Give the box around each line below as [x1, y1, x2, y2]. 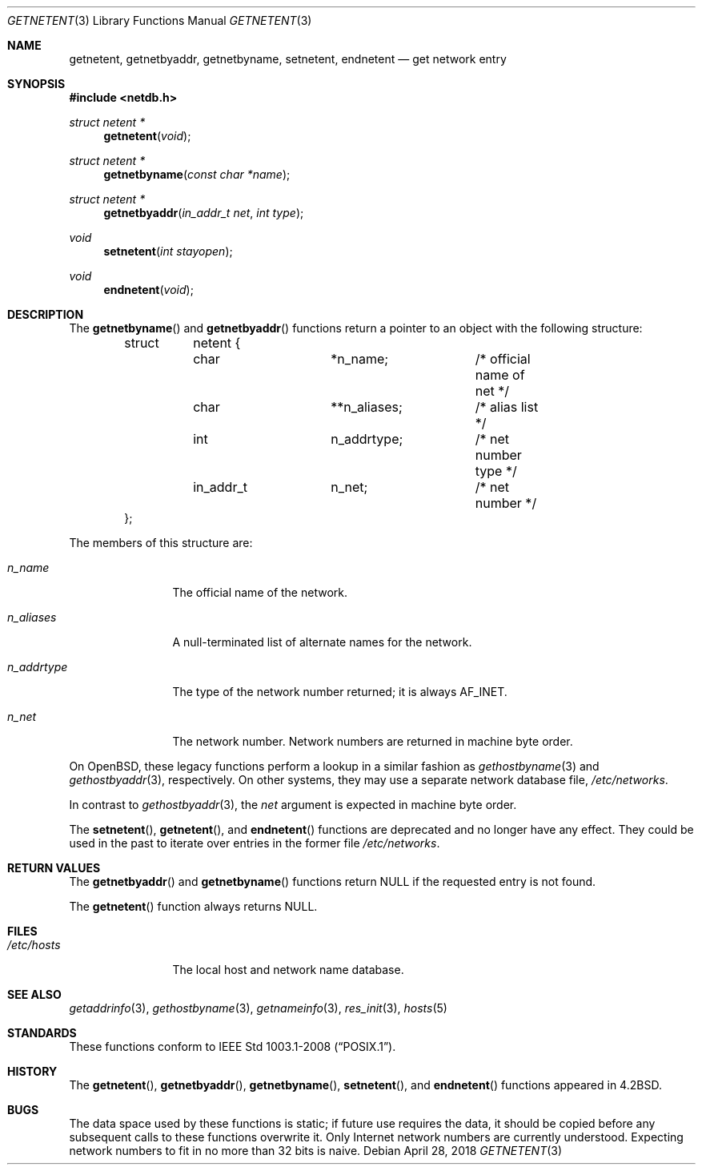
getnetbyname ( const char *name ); [103, 167, 291, 181]
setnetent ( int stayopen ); [103, 244, 233, 258]
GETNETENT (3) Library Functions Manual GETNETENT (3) [7, 14, 312, 27]
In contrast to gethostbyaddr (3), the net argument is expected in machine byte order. [69, 798, 517, 811]
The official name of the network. [172, 585, 347, 599]
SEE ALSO [7, 988, 62, 1001]
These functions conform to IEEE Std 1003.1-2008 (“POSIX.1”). [69, 1040, 396, 1053]
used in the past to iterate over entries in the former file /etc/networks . [69, 836, 440, 850]
